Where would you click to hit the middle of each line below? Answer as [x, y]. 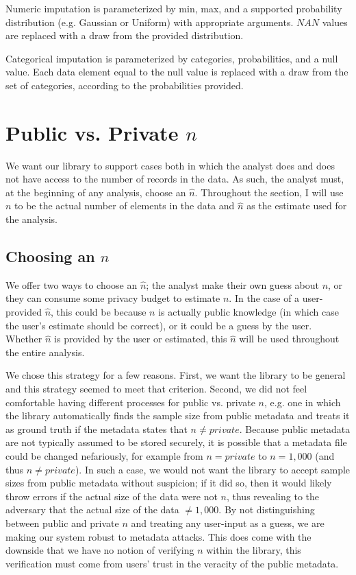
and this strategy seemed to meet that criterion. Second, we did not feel [156, 389]
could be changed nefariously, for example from [104, 455]
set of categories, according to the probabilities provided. [125, 85]
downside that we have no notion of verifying [100, 550]
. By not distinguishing [267, 509]
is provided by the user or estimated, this [141, 339]
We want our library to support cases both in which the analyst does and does [170, 165]
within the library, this [254, 550]
